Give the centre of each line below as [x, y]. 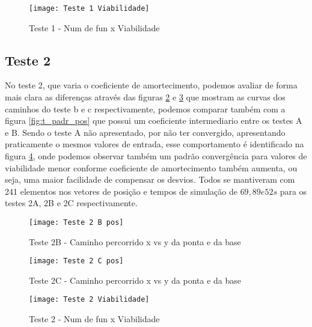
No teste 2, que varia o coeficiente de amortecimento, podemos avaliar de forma [151, 85]
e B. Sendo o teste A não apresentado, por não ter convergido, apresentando [145, 132]
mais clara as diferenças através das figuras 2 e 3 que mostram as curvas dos [145, 97]
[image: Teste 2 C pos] [76, 261]
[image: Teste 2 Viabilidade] [89, 300]
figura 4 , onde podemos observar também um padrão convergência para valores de [156, 156]
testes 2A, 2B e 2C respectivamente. [71, 203]
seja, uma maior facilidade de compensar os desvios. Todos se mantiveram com [150, 179]
